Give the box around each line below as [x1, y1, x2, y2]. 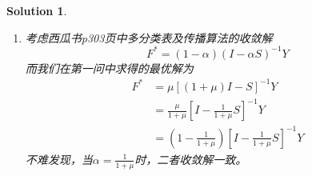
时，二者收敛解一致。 [134, 150, 247, 167]
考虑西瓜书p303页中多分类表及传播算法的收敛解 [25, 29, 273, 46]
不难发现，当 [25, 150, 93, 167]
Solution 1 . [6, 2, 67, 18]
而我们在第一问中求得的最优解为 [25, 59, 194, 76]
